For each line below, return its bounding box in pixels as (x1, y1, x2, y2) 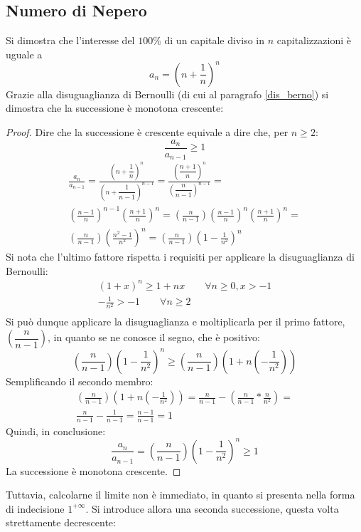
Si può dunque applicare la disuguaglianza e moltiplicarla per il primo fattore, (6, 314, 345, 329)
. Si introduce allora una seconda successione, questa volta (85, 501, 339, 516)
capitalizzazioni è (276, 33, 351, 48)
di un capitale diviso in (164, 33, 264, 48)
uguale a (6, 46, 43, 61)
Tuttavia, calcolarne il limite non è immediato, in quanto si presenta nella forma (6, 487, 355, 502)
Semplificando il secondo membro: (6, 373, 153, 388)
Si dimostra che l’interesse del (6, 33, 135, 48)
